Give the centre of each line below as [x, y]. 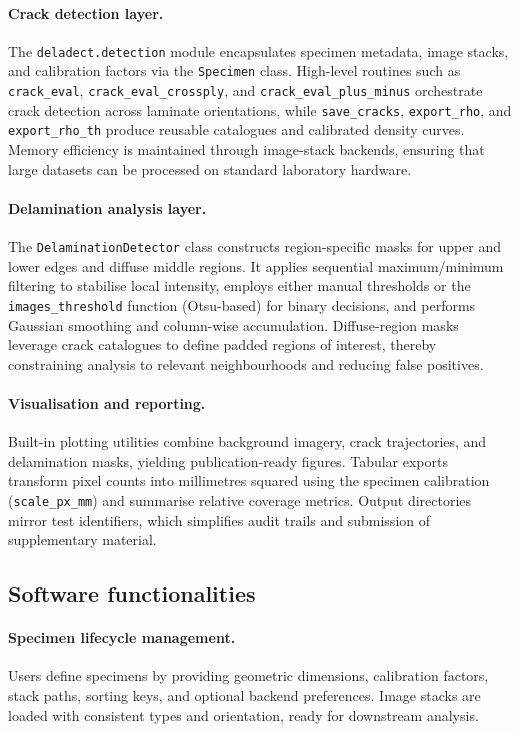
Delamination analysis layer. [107, 207]
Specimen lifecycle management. [122, 637]
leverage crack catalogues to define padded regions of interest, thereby [222, 344]
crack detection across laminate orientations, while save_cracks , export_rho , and [260, 109]
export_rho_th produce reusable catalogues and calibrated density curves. [236, 129]
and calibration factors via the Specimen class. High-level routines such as [234, 70]
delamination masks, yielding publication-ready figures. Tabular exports [228, 460]
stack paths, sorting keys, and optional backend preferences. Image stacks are [244, 694]
